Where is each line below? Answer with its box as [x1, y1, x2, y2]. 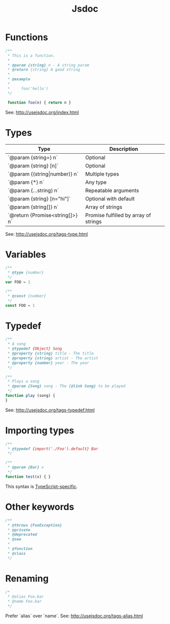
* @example [7, 77, 30, 82]
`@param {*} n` [8, 179, 45, 186]
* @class [7, 551, 26, 556]
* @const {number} [7, 293, 47, 298]
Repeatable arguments [85, 187, 139, 194]
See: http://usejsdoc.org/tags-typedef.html [5, 407, 95, 413]
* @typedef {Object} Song [7, 346, 62, 352]
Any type [85, 179, 107, 186]
